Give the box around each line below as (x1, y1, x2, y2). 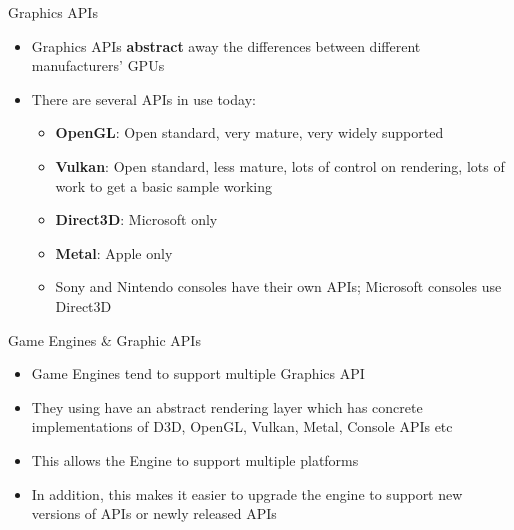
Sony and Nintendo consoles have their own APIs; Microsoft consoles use (55, 276, 502, 297)
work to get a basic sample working (55, 175, 273, 196)
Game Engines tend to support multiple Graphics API (31, 363, 365, 384)
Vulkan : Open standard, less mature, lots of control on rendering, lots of (55, 155, 505, 176)
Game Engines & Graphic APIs (8, 329, 201, 350)
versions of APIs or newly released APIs (31, 503, 277, 524)
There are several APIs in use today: (31, 88, 256, 109)
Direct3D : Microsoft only (55, 209, 218, 230)
